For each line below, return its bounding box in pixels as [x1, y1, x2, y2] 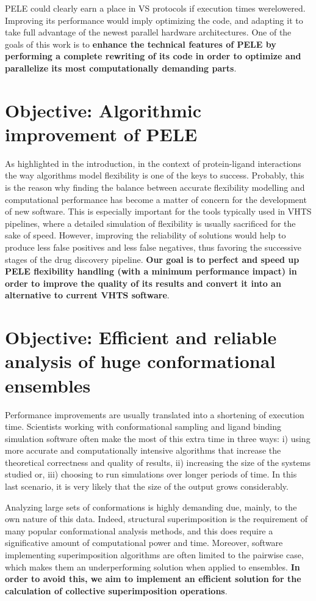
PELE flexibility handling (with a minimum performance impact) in [5, 265, 297, 278]
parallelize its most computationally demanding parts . [5, 61, 237, 74]
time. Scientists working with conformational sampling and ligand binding [5, 420, 282, 433]
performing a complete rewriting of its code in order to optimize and [5, 50, 301, 62]
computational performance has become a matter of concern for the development [5, 193, 307, 205]
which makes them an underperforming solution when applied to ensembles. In [5, 560, 300, 573]
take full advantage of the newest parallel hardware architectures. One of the [5, 26, 292, 39]
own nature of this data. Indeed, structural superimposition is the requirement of [5, 512, 308, 525]
